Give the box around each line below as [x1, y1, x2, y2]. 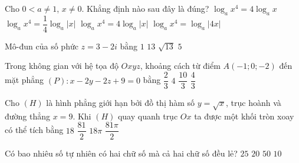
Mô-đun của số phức [5, 39, 78, 52]
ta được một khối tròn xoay [194, 109, 294, 122]
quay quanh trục [117, 109, 178, 122]
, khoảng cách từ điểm [140, 59, 221, 72]
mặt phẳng [5, 74, 44, 86]
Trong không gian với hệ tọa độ [5, 59, 119, 72]
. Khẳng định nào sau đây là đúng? [81, 2, 209, 14]
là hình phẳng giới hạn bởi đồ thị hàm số [46, 97, 195, 109]
